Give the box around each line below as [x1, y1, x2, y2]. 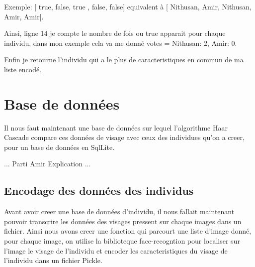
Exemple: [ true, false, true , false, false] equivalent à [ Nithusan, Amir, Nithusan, [4, 1, 252, 11]
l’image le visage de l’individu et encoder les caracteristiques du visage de [4, 245, 228, 256]
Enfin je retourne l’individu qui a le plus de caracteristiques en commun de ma [4, 54, 244, 65]
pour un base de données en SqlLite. [4, 141, 115, 152]
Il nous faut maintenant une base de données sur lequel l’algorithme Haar [4, 122, 228, 133]
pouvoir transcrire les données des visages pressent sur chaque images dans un [4, 216, 242, 226]
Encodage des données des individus [4, 183, 194, 198]
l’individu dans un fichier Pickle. [4, 255, 102, 266]
